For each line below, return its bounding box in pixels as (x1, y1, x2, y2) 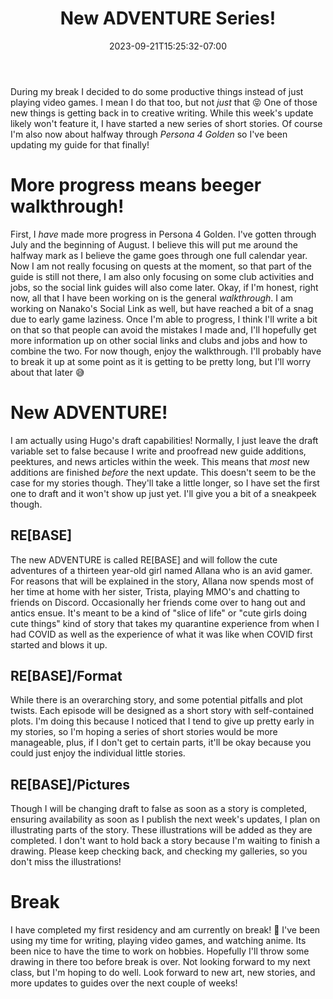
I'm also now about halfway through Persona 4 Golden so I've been (10, 128, 288, 140)
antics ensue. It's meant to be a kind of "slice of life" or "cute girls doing (10, 607, 307, 619)
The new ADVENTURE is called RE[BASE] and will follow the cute (10, 553, 278, 566)
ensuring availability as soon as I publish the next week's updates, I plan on (10, 813, 321, 826)
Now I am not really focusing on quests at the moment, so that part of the (10, 260, 312, 272)
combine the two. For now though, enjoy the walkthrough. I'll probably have (10, 345, 322, 357)
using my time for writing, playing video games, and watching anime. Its (10, 935, 307, 947)
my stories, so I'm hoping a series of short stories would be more (10, 726, 278, 738)
